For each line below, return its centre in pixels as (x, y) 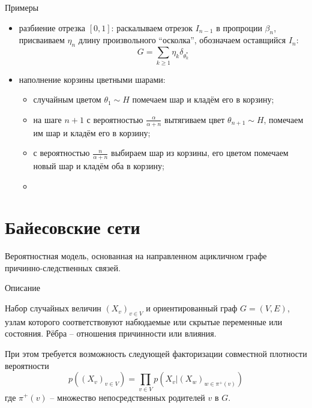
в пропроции (239, 27)
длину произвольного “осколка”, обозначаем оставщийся (182, 40)
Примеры (22, 7)
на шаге (47, 119)
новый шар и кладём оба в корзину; (99, 165)
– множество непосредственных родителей (127, 397)
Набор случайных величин (53, 308)
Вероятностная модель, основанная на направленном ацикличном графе (136, 256)
